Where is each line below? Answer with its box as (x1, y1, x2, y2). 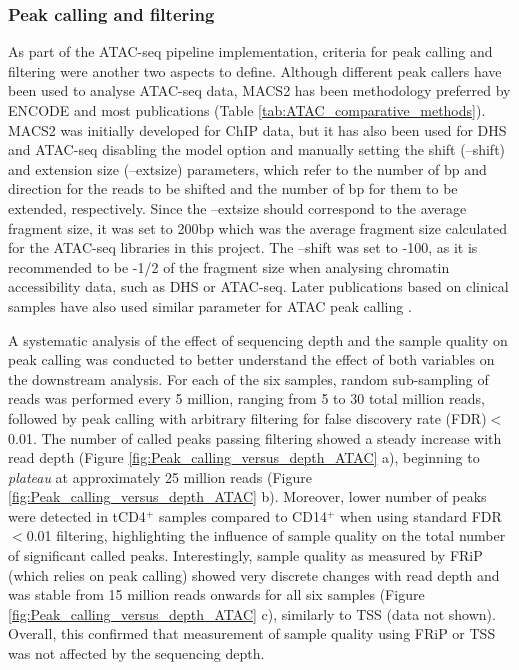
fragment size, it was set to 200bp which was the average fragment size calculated (8, 217, 507, 238)
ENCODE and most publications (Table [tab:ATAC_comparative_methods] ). (8, 100, 486, 120)
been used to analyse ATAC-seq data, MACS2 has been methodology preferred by (8, 80, 511, 101)
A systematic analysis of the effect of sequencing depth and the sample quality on (8, 329, 508, 350)
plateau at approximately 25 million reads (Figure (8, 466, 312, 487)
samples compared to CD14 (158, 505, 327, 526)
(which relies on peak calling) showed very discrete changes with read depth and (8, 564, 500, 585)
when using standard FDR (339, 505, 502, 526)
